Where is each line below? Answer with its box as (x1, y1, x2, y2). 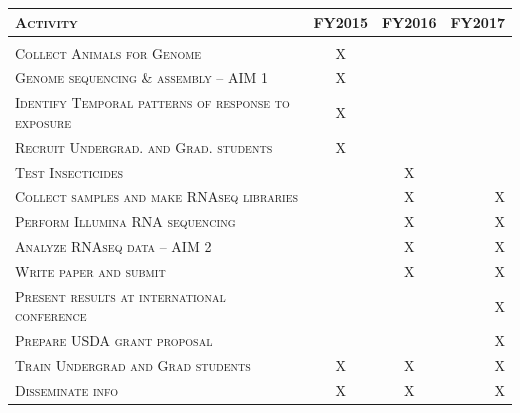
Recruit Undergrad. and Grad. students (15, 136, 273, 157)
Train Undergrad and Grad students (15, 355, 251, 376)
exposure (15, 111, 72, 132)
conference (15, 305, 87, 326)
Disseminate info (15, 379, 119, 400)
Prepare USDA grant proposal (15, 330, 213, 351)
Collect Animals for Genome (15, 42, 202, 63)
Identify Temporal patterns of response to (15, 92, 290, 113)
